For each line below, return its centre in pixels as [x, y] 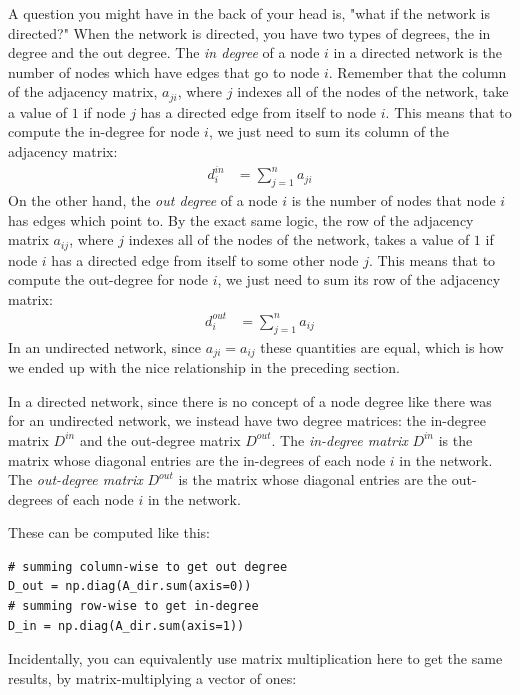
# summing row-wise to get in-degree [133, 606]
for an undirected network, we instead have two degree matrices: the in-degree [247, 420]
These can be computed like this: [109, 532]
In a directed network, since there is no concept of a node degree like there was [250, 400]
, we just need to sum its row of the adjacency [359, 279]
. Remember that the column [417, 71]
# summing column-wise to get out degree [148, 566]
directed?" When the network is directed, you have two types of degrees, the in [249, 32]
